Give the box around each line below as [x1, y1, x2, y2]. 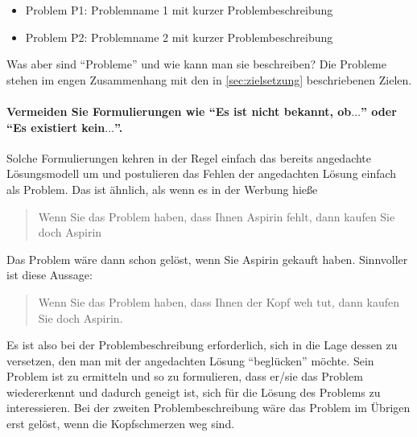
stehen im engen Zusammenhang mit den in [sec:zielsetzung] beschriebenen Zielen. [6, 71, 412, 88]
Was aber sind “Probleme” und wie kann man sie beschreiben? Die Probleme [6, 56, 386, 72]
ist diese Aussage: [6, 266, 93, 283]
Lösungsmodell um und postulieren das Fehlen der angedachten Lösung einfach [6, 165, 397, 182]
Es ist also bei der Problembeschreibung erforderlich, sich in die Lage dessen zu [6, 336, 398, 353]
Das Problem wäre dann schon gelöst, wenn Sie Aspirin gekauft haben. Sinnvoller [6, 250, 408, 267]
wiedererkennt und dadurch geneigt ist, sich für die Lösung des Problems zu [6, 383, 381, 400]
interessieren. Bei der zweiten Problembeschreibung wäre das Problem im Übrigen [6, 399, 411, 416]
